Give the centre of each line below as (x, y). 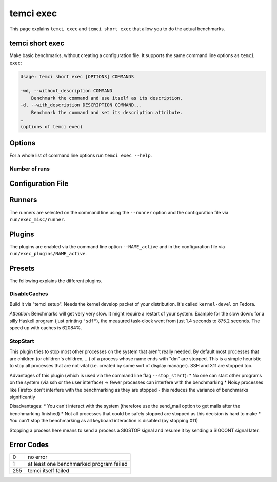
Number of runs (29, 169)
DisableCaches (29, 294)
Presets (22, 268)
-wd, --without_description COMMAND (66, 91)
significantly (22, 397)
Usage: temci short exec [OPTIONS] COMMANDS (77, 76)
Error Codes (29, 445)
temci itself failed (48, 471)
